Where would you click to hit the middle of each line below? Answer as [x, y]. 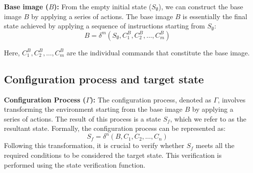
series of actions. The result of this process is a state [83, 118]
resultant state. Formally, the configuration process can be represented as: [115, 128]
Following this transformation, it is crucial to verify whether [94, 145]
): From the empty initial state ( [103, 6]
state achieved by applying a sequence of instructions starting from [105, 26]
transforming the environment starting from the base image [93, 109]
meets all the [215, 145]
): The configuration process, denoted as [151, 99]
